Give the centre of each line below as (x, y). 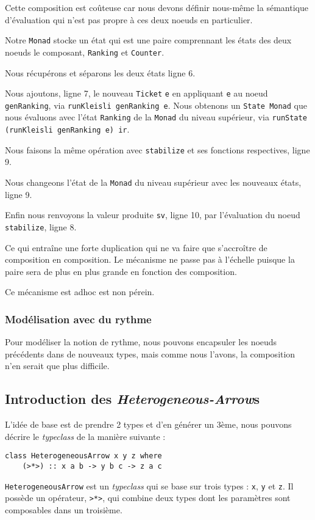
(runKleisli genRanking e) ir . (67, 129)
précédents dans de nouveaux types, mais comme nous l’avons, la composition (150, 353)
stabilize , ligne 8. (41, 226)
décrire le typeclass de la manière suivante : (85, 436)
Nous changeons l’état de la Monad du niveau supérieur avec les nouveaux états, (153, 182)
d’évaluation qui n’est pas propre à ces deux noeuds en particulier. (129, 19)
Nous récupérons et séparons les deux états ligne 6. (100, 72)
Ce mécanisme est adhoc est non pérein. (80, 292)
